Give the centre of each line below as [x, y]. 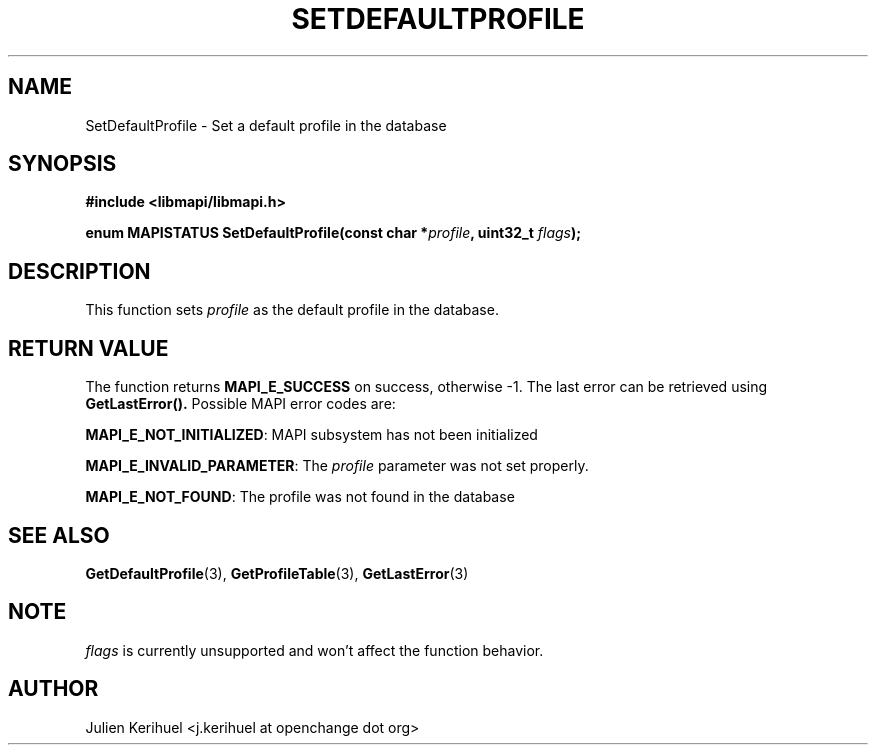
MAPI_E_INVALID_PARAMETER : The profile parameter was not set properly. [337, 466]
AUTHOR [53, 689]
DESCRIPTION [79, 271]
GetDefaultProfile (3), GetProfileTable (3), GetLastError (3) [277, 573]
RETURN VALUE [88, 348]
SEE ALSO [59, 535]
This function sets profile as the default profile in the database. [292, 310]
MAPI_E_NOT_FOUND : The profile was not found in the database [300, 497]
